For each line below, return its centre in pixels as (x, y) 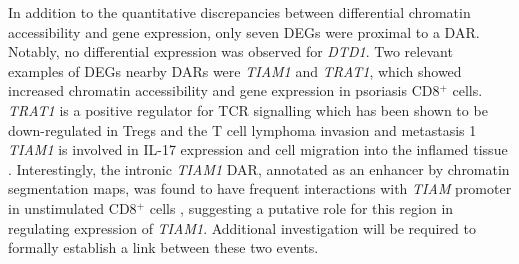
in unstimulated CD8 (72, 207)
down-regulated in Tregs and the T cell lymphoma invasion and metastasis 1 (242, 129)
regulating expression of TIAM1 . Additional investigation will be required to (242, 227)
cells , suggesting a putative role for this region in (301, 207)
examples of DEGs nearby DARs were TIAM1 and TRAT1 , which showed (235, 70)
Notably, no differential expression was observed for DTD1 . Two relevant (230, 51)
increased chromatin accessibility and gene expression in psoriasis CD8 (224, 90)
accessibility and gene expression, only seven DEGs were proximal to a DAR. (244, 31)
